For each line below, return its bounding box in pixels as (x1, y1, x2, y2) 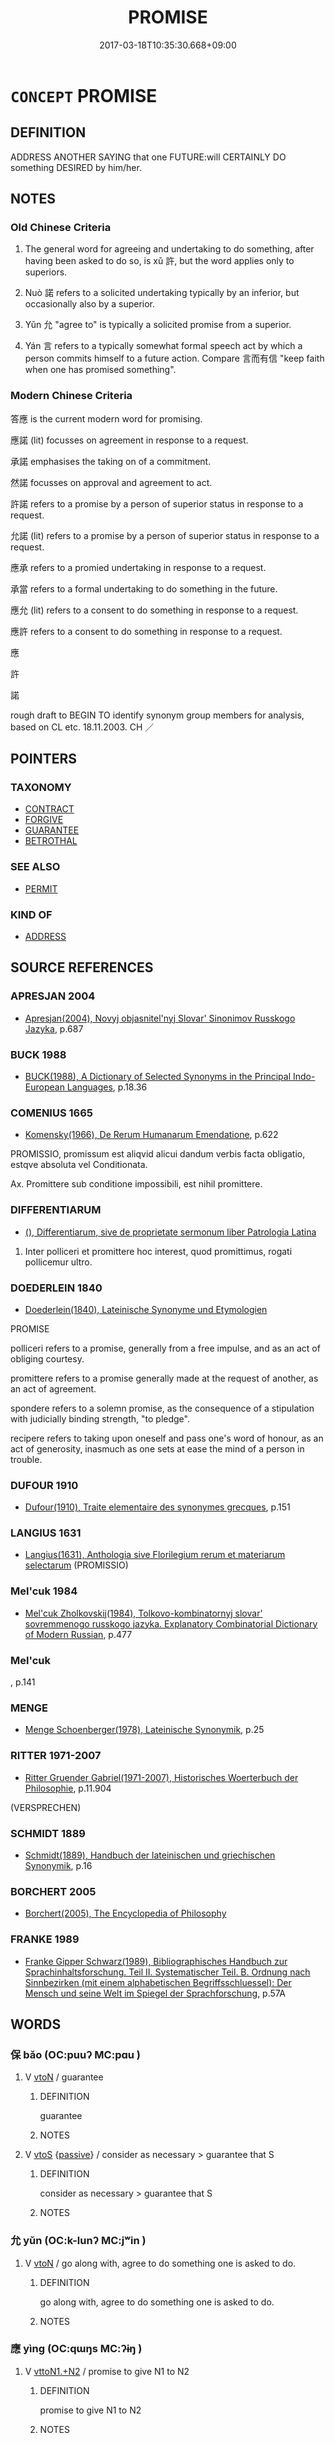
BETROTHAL (24, 835, 78, 847)
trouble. (10, 1453, 43, 1465)
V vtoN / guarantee (24, 2071, 104, 2083)
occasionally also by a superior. (24, 298, 156, 310)
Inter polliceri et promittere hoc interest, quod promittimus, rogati (24, 1245, 293, 1257)
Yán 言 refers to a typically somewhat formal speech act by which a (24, 340, 303, 352)
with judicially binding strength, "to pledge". (10, 1412, 190, 1425)
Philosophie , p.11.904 (24, 1782, 112, 1794)
